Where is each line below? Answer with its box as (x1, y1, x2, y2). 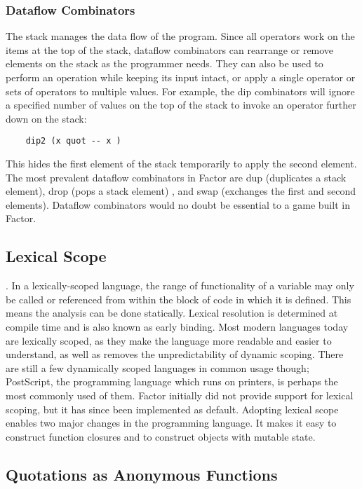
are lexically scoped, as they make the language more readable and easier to (6, 333, 332, 347)
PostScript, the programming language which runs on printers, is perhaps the (6, 374, 338, 389)
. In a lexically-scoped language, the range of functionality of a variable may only (6, 278, 354, 293)
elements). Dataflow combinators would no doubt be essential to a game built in (6, 197, 350, 212)
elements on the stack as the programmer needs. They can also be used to (6, 56, 323, 71)
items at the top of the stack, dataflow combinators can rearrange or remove (6, 42, 334, 57)
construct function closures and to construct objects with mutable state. (6, 429, 316, 443)
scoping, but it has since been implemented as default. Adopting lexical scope (6, 401, 339, 416)
